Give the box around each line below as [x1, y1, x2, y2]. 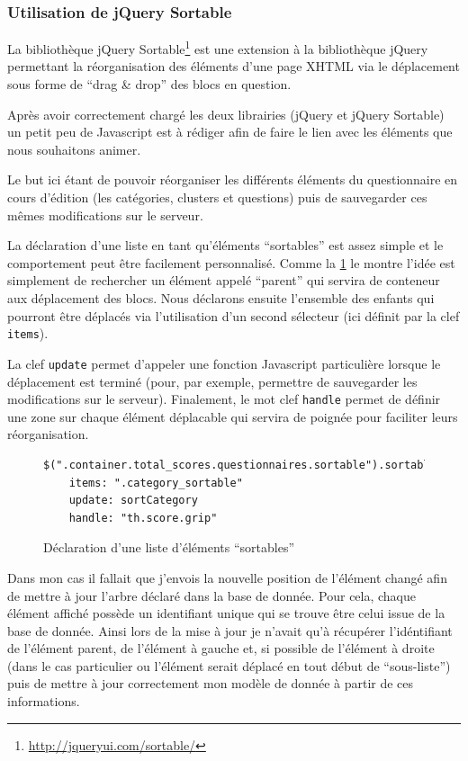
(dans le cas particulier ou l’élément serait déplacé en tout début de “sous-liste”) [7, 656, 451, 675]
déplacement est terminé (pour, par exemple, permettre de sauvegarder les [7, 372, 418, 390]
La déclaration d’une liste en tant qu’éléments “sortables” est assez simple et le [7, 236, 444, 255]
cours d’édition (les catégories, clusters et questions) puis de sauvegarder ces [7, 188, 427, 207]
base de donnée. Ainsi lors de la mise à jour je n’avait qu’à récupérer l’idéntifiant [7, 621, 453, 640]
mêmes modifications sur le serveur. [7, 205, 203, 224]
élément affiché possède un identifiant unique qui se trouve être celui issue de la [7, 604, 445, 622]
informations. [7, 692, 80, 711]
